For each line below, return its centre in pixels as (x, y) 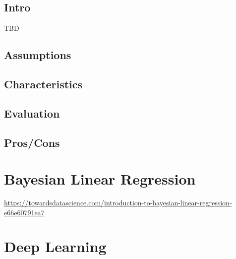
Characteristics (43, 84)
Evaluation (32, 113)
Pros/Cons (32, 142)
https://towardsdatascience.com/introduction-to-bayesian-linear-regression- (118, 203)
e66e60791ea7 (24, 212)
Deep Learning (55, 246)
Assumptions (38, 55)
